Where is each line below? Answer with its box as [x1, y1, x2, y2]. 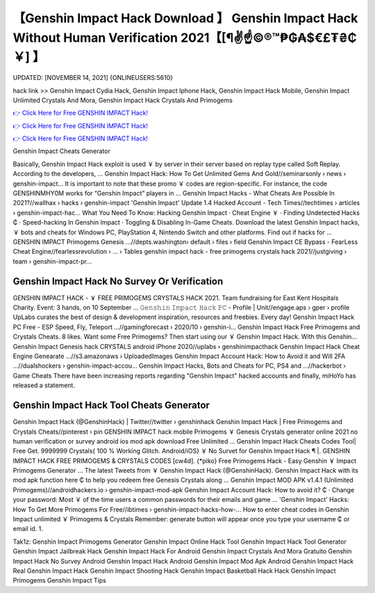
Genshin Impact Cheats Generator [12, 147, 110, 156]
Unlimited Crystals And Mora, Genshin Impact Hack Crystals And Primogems [12, 96, 233, 104]
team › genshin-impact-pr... [12, 257, 92, 266]
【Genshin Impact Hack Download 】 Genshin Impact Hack [12, 10, 358, 26]
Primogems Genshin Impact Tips [12, 576, 107, 585]
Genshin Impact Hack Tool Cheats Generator [12, 400, 210, 412]
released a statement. [12, 381, 76, 389]
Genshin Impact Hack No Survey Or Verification [12, 275, 224, 287]
